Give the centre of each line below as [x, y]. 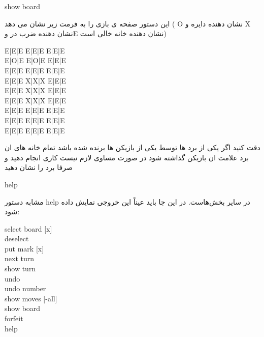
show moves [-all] [31, 298]
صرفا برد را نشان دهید [39, 167]
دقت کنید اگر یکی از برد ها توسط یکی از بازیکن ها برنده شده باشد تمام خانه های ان [133, 147]
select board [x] [28, 228]
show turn [20, 269]
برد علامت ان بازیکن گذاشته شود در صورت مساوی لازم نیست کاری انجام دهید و [127, 157]
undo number [25, 288]
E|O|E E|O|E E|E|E [36, 60]
